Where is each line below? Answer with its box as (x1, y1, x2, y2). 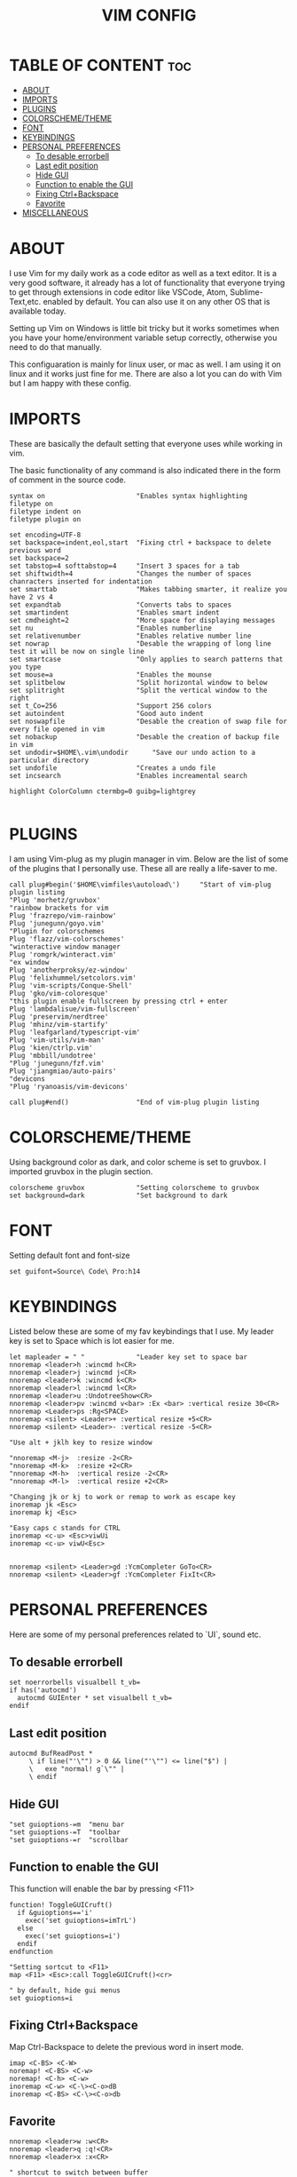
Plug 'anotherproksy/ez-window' (9, 965, 129, 974)
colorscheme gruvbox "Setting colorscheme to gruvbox (9, 1183, 260, 1192)
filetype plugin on (9, 514, 82, 524)
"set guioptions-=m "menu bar (9, 1820, 125, 1829)
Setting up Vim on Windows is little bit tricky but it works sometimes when (9, 322, 280, 333)
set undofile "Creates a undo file (9, 763, 216, 773)
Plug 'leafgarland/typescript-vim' (9, 1028, 141, 1037)
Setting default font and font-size (9, 1250, 130, 1260)
